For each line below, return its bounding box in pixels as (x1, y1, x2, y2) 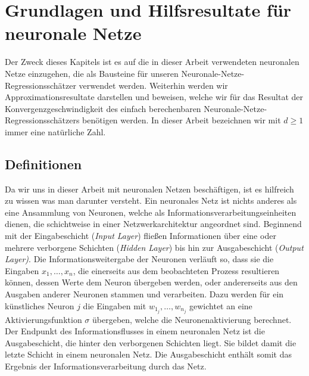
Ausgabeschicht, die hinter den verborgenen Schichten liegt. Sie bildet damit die (5, 336, 296, 349)
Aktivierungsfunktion (5, 313, 82, 325)
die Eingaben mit (83, 299, 146, 312)
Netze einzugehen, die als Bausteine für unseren (5, 67, 179, 79)
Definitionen (5, 154, 82, 173)
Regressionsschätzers (5, 114, 80, 126)
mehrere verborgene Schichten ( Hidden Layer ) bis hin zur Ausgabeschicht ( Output (5, 241, 304, 253)
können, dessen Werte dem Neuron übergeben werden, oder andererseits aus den (5, 276, 298, 288)
